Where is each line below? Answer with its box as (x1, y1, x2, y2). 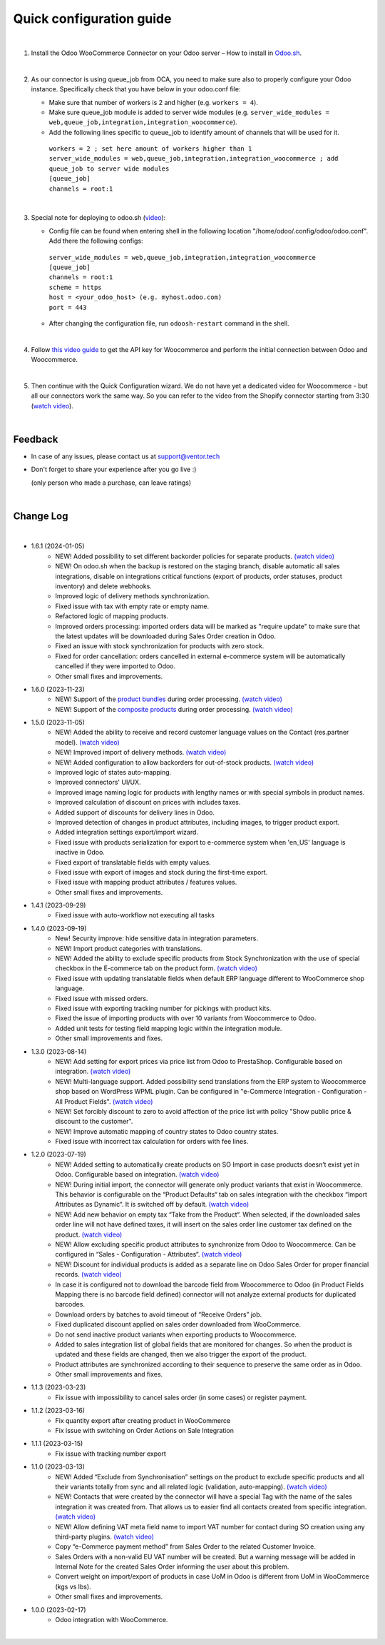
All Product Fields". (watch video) (55, 1097, 153, 1106)
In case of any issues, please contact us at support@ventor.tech (31, 452, 220, 461)
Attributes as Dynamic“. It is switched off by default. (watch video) (55, 1200, 250, 1209)
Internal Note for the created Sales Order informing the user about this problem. (55, 1562, 289, 1571)
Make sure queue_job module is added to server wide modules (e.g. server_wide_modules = (48, 108, 330, 116)
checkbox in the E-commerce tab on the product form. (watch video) (55, 964, 258, 972)
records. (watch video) (55, 1270, 122, 1279)
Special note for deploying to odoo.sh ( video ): (31, 213, 166, 222)
